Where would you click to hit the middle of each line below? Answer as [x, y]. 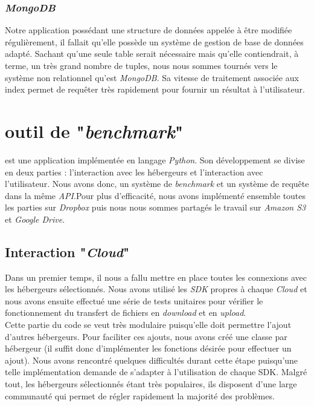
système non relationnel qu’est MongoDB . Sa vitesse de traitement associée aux [152, 77]
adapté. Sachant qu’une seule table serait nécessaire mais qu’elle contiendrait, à [152, 54]
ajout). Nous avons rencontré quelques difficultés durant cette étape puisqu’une [152, 360]
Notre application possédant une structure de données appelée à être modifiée [149, 30]
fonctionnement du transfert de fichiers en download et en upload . [126, 313]
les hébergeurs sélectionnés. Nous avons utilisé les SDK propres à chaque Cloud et [156, 289]
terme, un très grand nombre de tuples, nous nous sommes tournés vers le [141, 65]
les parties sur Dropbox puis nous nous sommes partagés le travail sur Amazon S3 [155, 207]
